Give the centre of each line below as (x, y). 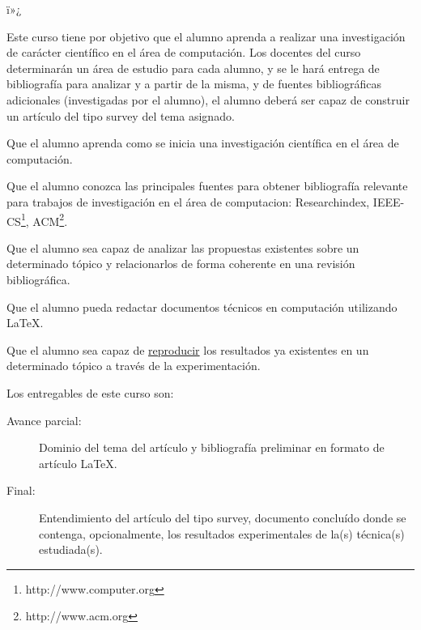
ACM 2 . (50, 219)
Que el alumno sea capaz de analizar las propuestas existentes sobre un (183, 247)
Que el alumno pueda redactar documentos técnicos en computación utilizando (202, 306)
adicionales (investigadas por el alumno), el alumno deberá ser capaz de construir (208, 99)
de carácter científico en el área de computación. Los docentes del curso (184, 52)
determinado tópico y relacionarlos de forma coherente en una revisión (181, 264)
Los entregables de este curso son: (90, 392)
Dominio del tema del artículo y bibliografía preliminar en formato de (212, 447)
